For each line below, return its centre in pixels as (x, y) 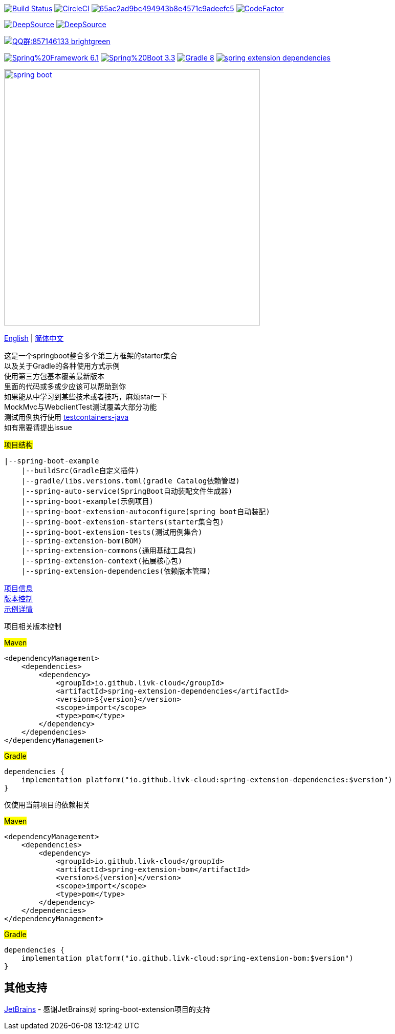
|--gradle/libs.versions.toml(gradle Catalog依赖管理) (130, 481)
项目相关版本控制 (33, 626)
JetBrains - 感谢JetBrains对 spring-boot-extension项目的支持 (107, 1009)
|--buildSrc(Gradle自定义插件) (80, 471)
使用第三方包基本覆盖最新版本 (54, 376)
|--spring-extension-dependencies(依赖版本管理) (116, 571)
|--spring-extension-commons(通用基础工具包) (109, 551)
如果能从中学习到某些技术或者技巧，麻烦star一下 (86, 397)
